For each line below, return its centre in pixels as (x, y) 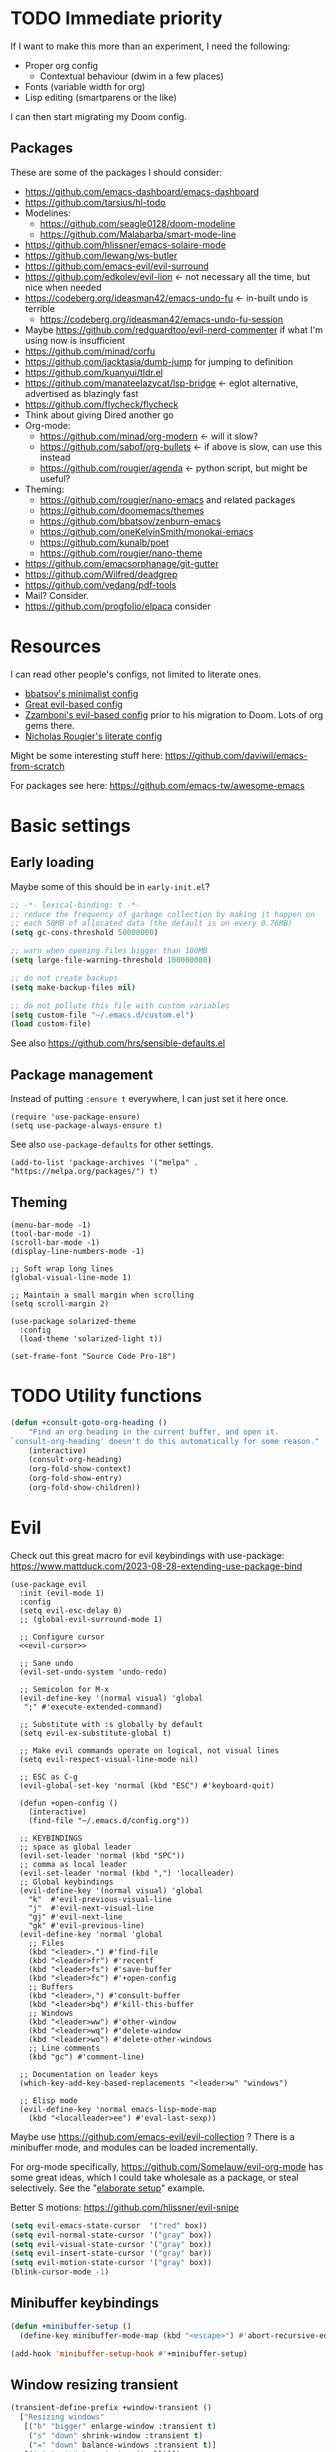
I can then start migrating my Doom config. (98, 116)
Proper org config (61, 65)
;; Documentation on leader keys (89, 2074)
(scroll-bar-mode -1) (55, 1242)
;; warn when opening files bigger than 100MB (109, 951)
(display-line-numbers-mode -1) (77, 1251)
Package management (81, 1074)
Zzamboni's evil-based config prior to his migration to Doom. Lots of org (174, 714)
